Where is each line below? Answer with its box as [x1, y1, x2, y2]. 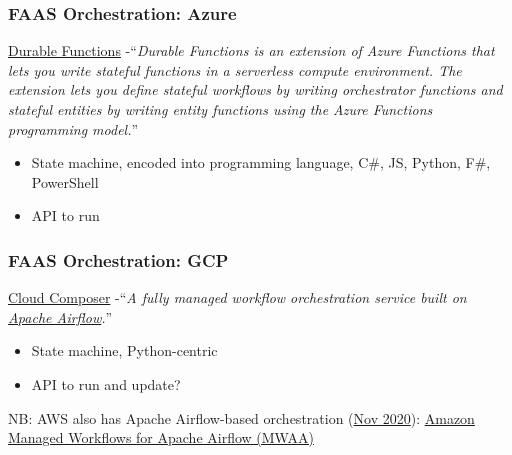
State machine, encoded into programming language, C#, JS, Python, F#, [31, 152, 491, 173]
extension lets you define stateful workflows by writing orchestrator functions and [8, 79, 503, 100]
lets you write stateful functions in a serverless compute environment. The [8, 59, 462, 80]
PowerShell [31, 171, 99, 192]
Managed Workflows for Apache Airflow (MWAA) [8, 427, 314, 448]
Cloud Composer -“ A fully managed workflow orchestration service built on [8, 287, 467, 308]
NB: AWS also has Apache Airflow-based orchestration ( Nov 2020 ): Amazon [8, 407, 475, 428]
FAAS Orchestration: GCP [8, 247, 229, 272]
